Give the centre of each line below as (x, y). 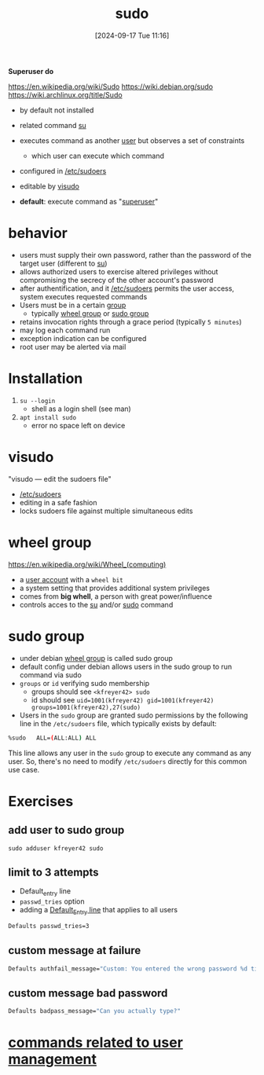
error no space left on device (78, 425)
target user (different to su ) (63, 263)
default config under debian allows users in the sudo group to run (126, 666)
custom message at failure (75, 950)
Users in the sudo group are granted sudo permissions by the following (134, 715)
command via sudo (51, 675)
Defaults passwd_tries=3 (49, 926)
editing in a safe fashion (58, 502)
